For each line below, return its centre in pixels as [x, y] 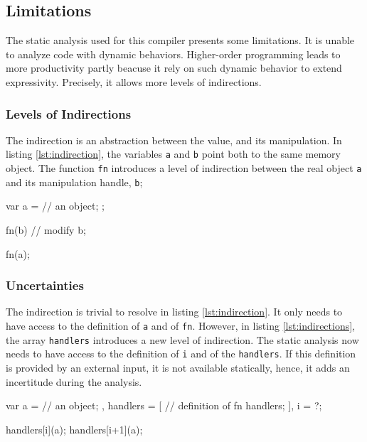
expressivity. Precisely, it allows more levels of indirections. [134, 81]
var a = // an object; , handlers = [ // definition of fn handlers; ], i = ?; [164, 405]
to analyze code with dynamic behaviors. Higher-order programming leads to [173, 54]
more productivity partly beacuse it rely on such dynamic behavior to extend [174, 68]
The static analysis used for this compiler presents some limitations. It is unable [180, 40]
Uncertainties [45, 285]
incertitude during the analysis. [74, 381]
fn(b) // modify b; [46, 229]
